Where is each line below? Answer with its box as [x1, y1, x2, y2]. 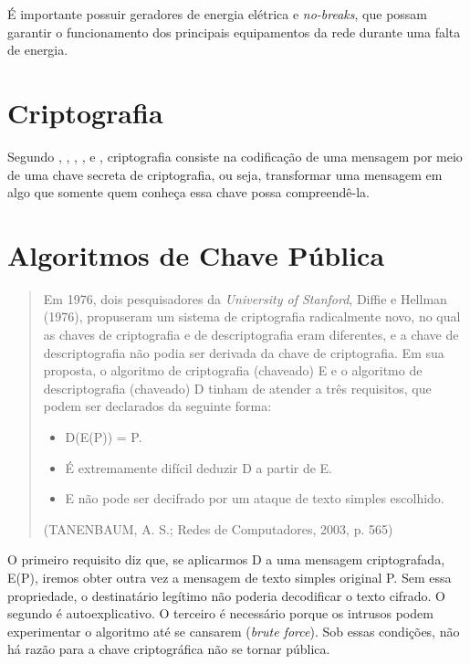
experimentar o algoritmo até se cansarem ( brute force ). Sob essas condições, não [7, 621, 460, 640]
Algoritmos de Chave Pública [7, 236, 385, 273]
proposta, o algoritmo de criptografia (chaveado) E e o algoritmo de [43, 361, 423, 380]
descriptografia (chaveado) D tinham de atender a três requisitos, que [43, 378, 432, 397]
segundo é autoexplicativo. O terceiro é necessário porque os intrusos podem [7, 604, 433, 623]
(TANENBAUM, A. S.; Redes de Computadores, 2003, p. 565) [43, 519, 393, 538]
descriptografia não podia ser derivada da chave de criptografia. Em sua [43, 343, 444, 362]
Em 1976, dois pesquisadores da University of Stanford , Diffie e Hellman [43, 289, 447, 308]
